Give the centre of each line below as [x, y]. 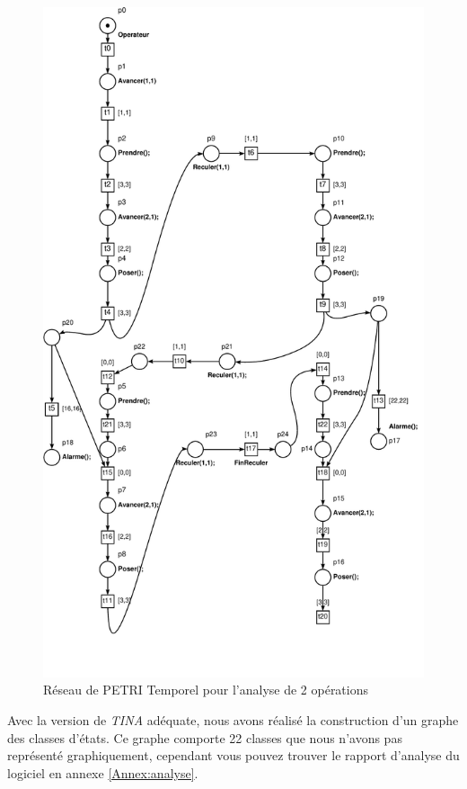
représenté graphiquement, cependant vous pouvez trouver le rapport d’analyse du [233, 755]
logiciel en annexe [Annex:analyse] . [103, 772]
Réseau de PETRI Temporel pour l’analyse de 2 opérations [206, 690]
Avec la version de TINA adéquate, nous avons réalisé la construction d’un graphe [233, 719]
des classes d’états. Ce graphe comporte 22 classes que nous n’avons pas [205, 737]
